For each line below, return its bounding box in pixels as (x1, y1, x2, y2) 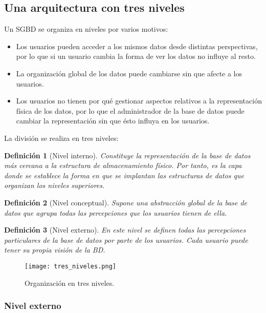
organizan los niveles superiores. (4, 180, 105, 191)
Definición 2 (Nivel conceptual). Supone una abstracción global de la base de (4, 197, 248, 207)
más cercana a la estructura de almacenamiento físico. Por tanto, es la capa (4, 160, 242, 171)
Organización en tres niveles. (25, 277, 115, 288)
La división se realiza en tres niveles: (4, 132, 119, 143)
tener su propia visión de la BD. (4, 244, 105, 255)
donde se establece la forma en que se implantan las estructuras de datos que (4, 170, 244, 180)
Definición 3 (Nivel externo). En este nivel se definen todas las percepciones (4, 224, 246, 235)
